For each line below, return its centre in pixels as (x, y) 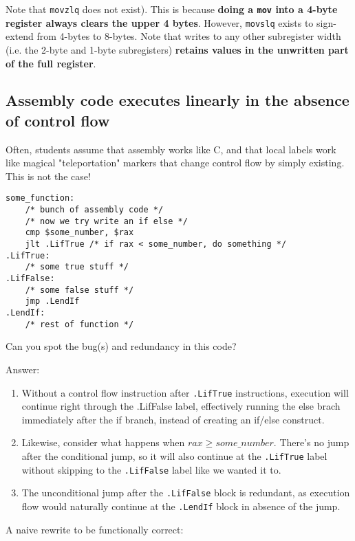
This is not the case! (48, 176)
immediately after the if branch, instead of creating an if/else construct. (173, 419)
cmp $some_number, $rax (79, 233)
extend (20, 36)
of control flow (58, 120)
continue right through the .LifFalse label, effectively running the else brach (181, 406)
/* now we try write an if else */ (106, 221)
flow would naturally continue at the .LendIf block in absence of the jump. (181, 506)
